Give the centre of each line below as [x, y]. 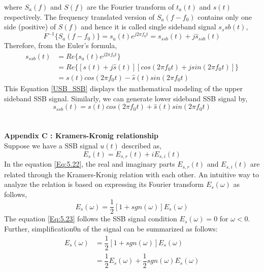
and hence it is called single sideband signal [148, 27]
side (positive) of [30, 27]
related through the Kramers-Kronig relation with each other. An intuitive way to [132, 174]
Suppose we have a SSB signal [51, 146]
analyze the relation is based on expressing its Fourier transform [104, 184]
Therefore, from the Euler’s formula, [61, 45]
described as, [141, 146]
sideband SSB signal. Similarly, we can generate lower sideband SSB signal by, [126, 98]
